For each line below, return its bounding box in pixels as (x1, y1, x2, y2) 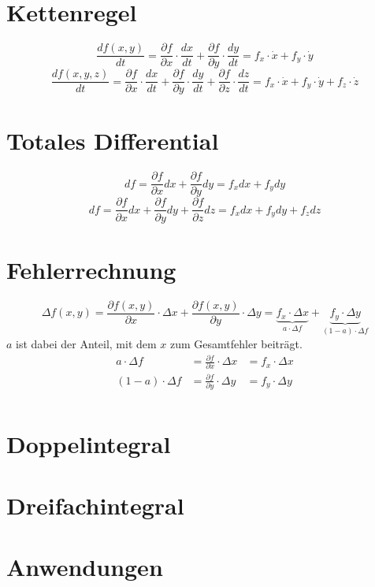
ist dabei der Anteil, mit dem (16, 335, 157, 351)
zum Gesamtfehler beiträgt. (170, 335, 303, 351)
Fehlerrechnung (6, 253, 176, 285)
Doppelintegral (6, 427, 171, 459)
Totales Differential (6, 124, 219, 157)
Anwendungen (6, 551, 163, 583)
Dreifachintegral (6, 489, 184, 521)
